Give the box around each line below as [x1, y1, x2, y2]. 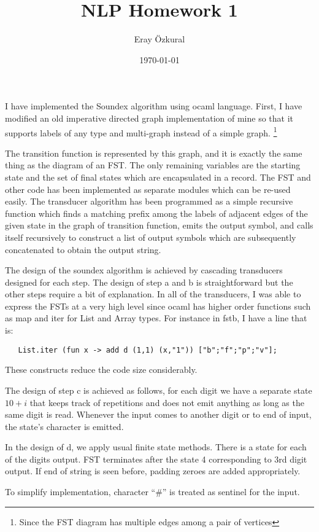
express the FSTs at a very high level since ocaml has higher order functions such [5, 299, 311, 312]
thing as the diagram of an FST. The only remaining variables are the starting [5, 158, 301, 171]
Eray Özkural [134, 33, 185, 45]
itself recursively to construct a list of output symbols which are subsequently [5, 230, 296, 243]
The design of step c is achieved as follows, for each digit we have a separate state [5, 383, 312, 396]
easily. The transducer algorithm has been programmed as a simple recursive [5, 195, 293, 208]
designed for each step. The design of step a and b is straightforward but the [5, 275, 293, 288]
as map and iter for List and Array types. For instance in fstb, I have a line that [5, 311, 307, 324]
